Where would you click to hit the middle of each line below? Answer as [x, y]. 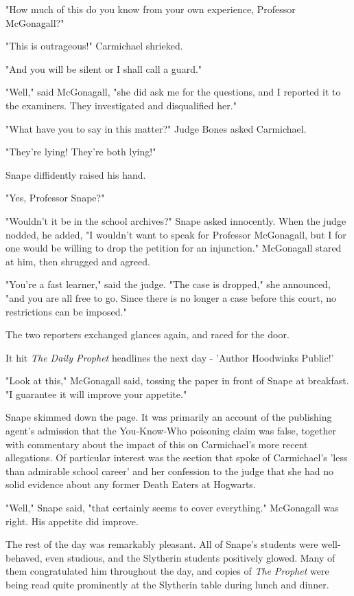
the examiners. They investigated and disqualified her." [121, 105]
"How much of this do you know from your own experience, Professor [151, 9]
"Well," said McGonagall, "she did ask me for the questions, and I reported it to [173, 92]
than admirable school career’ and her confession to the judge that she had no [170, 471]
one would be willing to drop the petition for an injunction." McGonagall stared [174, 248]
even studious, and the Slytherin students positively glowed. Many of [190, 557]
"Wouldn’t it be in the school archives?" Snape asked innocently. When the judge [176, 220]
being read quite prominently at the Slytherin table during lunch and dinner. [167, 584]
